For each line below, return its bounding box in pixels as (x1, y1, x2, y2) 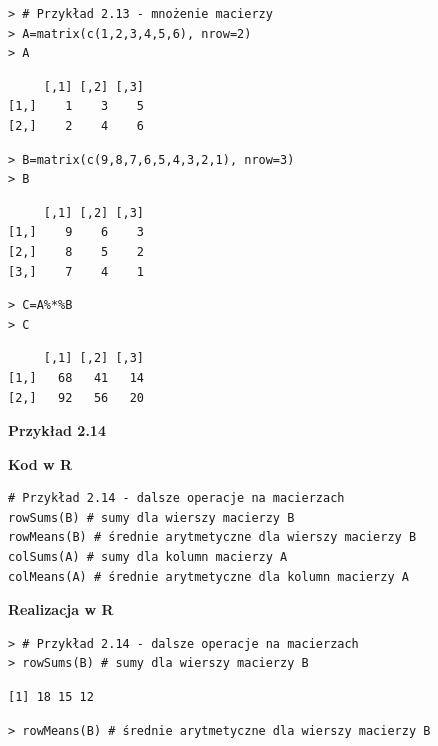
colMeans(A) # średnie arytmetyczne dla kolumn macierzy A (8, 569, 409, 584)
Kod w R (8, 453, 73, 474)
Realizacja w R (8, 599, 114, 620)
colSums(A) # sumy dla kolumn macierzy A (8, 550, 288, 565)
